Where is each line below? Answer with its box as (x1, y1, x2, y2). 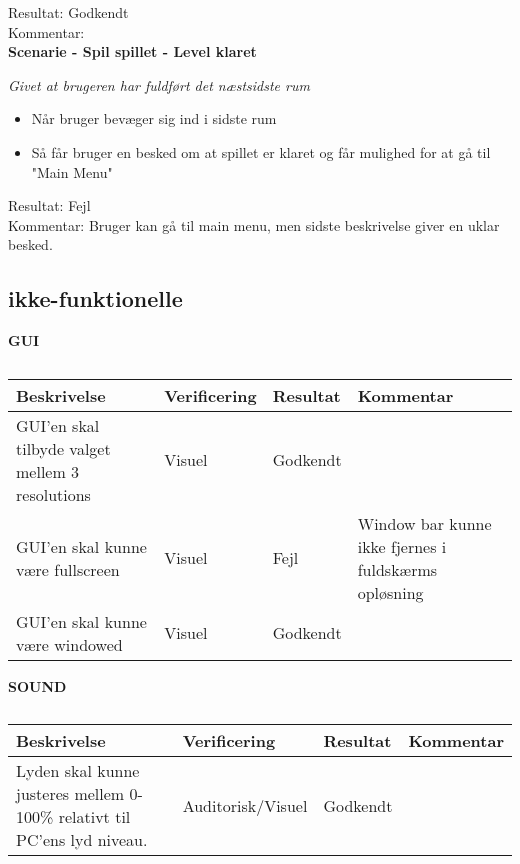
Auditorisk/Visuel (182, 793, 308, 817)
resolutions (16, 482, 91, 506)
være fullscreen (16, 557, 120, 581)
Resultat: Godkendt (8, 2, 129, 22)
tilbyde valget (16, 436, 111, 460)
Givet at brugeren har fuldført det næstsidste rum (8, 74, 310, 95)
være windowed (16, 632, 123, 656)
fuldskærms (357, 557, 438, 581)
